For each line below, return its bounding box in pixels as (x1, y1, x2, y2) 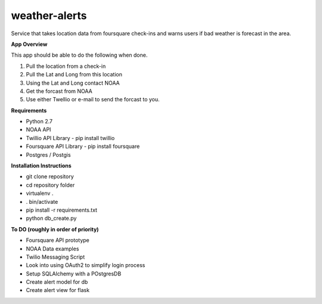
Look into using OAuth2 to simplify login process (26, 262, 145, 269)
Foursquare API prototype (26, 237, 89, 244)
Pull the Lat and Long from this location (26, 71, 122, 78)
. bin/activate (26, 198, 58, 205)
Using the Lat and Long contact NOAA (26, 79, 120, 86)
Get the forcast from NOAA (26, 87, 92, 95)
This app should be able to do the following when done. (11, 51, 148, 59)
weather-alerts (11, 9, 87, 22)
